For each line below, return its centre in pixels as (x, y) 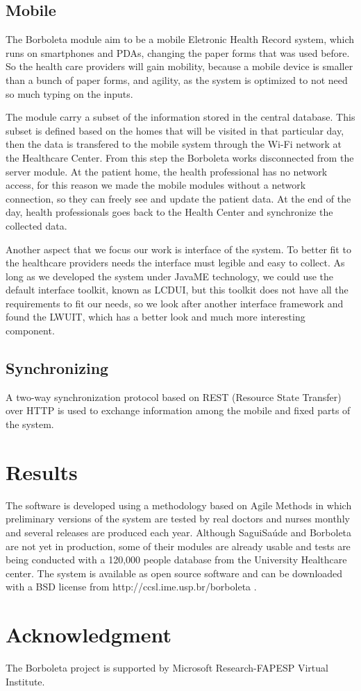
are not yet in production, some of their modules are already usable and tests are (178, 546)
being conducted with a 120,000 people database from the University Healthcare (176, 560)
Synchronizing (57, 368)
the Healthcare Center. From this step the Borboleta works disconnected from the (180, 157)
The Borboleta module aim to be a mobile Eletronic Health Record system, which (180, 39)
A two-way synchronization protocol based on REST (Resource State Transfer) (174, 396)
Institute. (25, 681)
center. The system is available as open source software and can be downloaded (174, 573)
